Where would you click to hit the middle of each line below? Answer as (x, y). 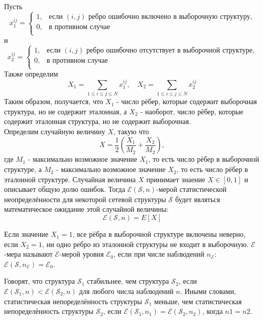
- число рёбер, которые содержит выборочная (187, 101)
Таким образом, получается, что (54, 101)
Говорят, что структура (40, 281)
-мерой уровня (81, 254)
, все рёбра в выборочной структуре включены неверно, (159, 234)
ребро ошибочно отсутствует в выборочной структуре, (170, 51)
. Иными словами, (208, 291)
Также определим (31, 74)
